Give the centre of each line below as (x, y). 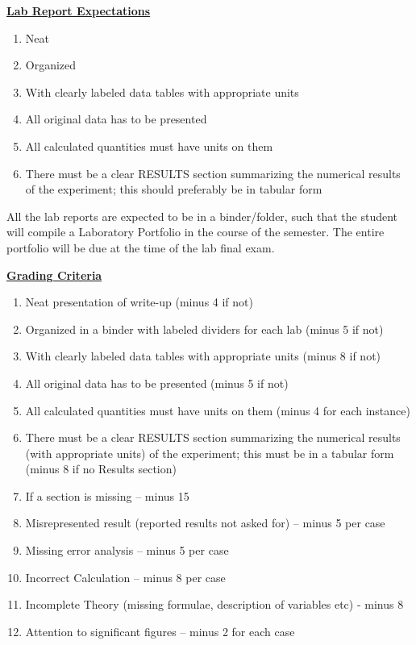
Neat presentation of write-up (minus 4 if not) (139, 302)
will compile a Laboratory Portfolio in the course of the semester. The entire (196, 232)
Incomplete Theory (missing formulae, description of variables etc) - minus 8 (214, 604)
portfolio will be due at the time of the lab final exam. (141, 247)
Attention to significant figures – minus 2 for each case (160, 631)
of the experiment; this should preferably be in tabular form (174, 189)
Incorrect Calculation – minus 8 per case (125, 577)
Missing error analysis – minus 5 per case (127, 550)
